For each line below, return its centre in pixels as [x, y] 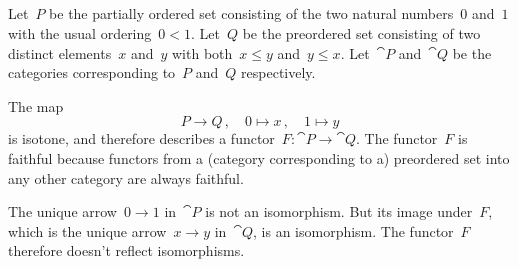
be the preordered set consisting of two [361, 32]
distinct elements [60, 52]
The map [36, 105]
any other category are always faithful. [126, 177]
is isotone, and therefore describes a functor [141, 138]
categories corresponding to [92, 72]
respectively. [278, 72]
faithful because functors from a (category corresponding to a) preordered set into [259, 157]
